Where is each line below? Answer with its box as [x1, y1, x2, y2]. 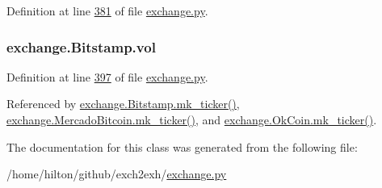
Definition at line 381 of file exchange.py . [6, 2, 208, 19]
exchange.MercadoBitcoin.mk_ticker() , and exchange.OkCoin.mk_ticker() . [6, 111, 377, 127]
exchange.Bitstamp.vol [6, 36, 156, 56]
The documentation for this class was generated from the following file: [6, 138, 358, 155]
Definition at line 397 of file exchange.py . [6, 68, 208, 85]
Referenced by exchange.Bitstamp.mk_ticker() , [6, 95, 240, 112]
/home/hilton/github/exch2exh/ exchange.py [6, 165, 227, 182]
